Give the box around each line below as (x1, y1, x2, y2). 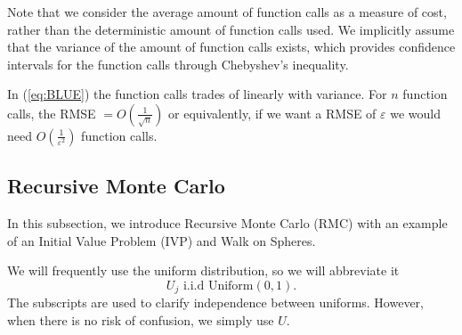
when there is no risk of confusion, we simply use (7, 311, 274, 329)
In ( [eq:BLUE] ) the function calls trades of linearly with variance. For (7, 85, 387, 103)
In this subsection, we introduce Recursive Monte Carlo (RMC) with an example (7, 214, 448, 233)
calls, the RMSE (7, 103, 96, 122)
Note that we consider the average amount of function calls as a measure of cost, (7, 3, 447, 20)
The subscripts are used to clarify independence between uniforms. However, (7, 293, 425, 312)
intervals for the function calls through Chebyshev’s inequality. (7, 54, 349, 73)
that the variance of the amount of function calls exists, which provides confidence (7, 37, 456, 56)
